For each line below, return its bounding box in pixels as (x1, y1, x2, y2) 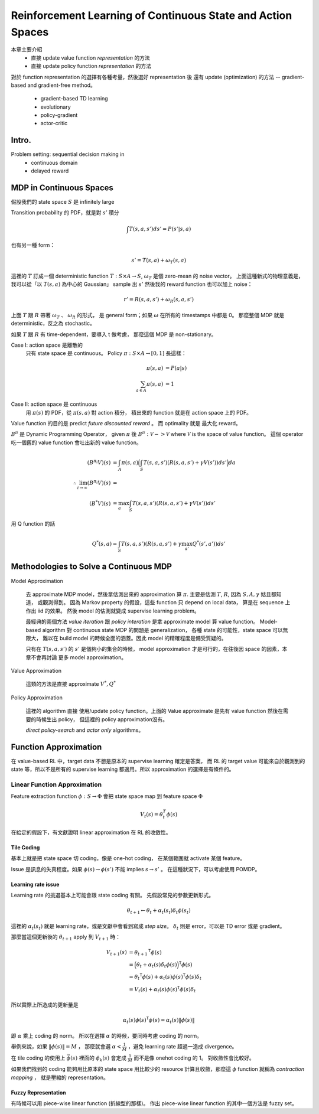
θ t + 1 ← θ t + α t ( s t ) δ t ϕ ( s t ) (126, 907, 191, 916)
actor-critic (40, 120, 68, 127)
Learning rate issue (11, 881, 60, 888)
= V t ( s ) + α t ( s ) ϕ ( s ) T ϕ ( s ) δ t (129, 985, 196, 994)
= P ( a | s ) (165, 364, 187, 372)
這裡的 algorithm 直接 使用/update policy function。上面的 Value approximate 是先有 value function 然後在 (25, 708, 284, 715)
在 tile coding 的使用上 (11, 1054, 66, 1061)
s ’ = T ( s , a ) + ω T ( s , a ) (131, 257, 187, 265)
